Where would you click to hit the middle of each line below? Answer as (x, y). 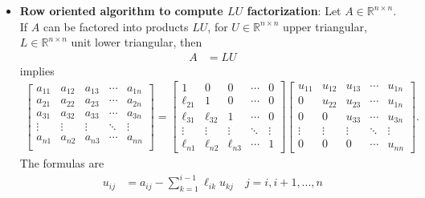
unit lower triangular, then (137, 42)
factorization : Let (294, 10)
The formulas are (62, 162)
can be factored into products (116, 26)
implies (37, 70)
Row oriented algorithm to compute (121, 10)
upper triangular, (325, 26)
